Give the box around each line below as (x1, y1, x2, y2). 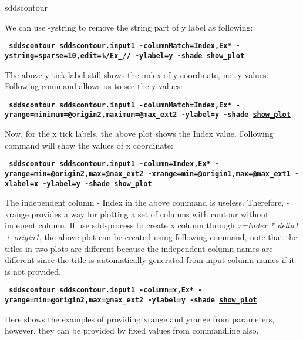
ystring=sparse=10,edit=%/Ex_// (5, 51, 131, 60)
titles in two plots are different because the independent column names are (5, 242, 273, 254)
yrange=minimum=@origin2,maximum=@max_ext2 (5, 110, 177, 119)
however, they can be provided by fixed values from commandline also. (5, 324, 259, 336)
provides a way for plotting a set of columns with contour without (31, 207, 269, 220)
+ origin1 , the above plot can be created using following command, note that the (5, 230, 298, 243)
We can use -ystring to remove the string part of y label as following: (5, 21, 253, 33)
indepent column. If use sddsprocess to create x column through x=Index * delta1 (5, 219, 299, 231)
